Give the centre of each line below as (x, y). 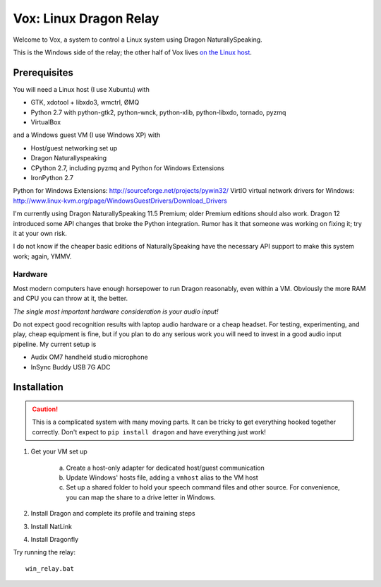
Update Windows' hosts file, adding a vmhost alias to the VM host (162, 478)
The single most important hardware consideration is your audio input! (116, 312)
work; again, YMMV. (42, 256)
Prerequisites (43, 72)
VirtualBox (46, 122)
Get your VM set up (59, 451)
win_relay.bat (50, 568)
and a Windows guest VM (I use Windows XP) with (87, 135)
